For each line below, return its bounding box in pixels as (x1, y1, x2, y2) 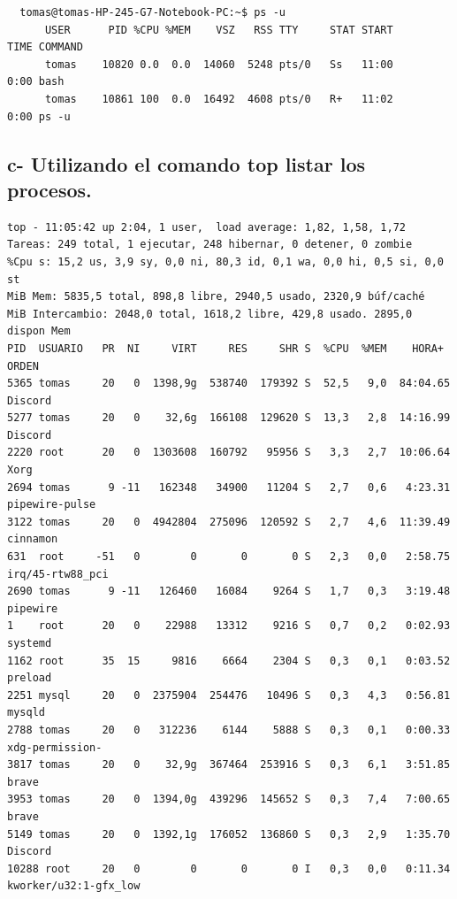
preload (7, 672, 52, 685)
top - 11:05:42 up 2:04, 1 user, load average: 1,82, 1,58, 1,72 (7, 220, 407, 234)
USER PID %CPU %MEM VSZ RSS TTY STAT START (44, 23, 393, 36)
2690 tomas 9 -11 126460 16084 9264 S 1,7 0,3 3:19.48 (7, 585, 451, 598)
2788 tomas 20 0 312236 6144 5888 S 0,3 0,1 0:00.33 (7, 723, 451, 736)
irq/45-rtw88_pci (7, 567, 109, 580)
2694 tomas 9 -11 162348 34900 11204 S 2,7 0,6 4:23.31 (7, 480, 451, 494)
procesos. (7, 175, 92, 203)
